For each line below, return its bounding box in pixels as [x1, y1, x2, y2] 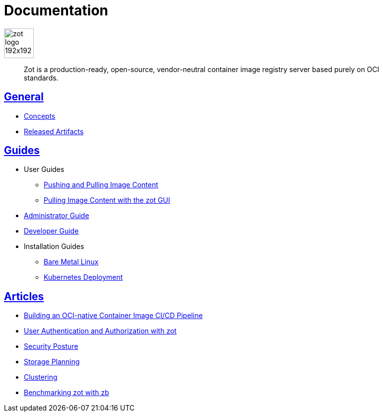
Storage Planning [24, 357, 80, 366]
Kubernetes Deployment [44, 273, 123, 282]
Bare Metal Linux [44, 257, 99, 266]
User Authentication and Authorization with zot [24, 327, 177, 335]
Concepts [24, 111, 56, 120]
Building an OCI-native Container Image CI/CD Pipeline [24, 311, 203, 320]
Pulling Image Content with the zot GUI [44, 196, 170, 205]
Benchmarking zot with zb [24, 388, 109, 397]
